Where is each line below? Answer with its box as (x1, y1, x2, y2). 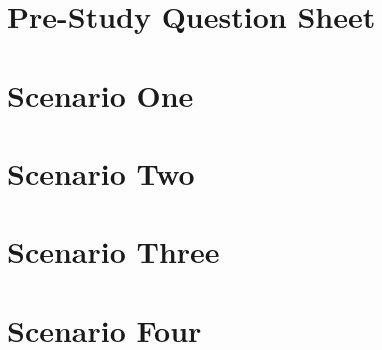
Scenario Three (7, 231, 220, 272)
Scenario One (7, 74, 194, 115)
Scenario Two (7, 152, 195, 193)
